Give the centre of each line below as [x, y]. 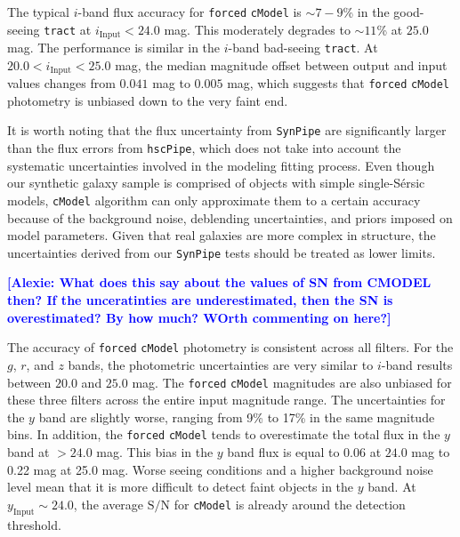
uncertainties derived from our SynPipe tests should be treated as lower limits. [222, 252]
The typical [38, 12]
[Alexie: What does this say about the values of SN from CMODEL [219, 282]
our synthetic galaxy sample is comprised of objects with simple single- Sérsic [216, 183]
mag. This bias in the [155, 452]
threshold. [34, 524]
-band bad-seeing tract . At [303, 48]
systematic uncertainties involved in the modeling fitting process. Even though [221, 165]
